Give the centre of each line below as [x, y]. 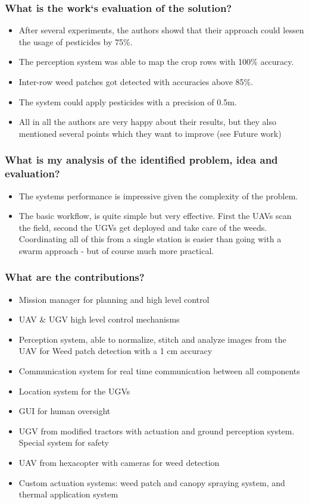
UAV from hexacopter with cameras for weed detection [119, 463]
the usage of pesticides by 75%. [76, 41]
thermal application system [68, 494]
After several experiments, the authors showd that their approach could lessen [161, 30]
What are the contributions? [75, 277]
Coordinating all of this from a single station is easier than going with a [150, 239]
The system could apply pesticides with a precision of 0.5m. [128, 101]
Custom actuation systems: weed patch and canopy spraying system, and [152, 482]
